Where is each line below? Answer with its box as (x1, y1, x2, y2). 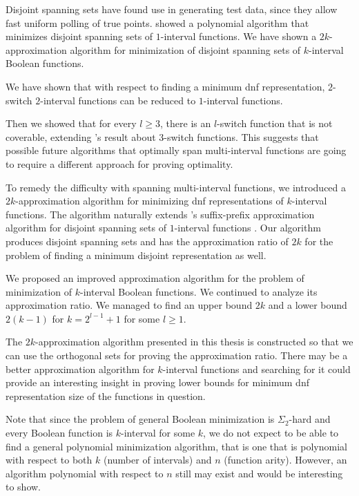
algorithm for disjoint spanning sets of (6, 220, 166, 235)
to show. (6, 479, 41, 494)
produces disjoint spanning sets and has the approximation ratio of (6, 233, 289, 248)
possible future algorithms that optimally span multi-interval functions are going (6, 143, 347, 158)
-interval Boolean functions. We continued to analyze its (80, 284, 318, 298)
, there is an (160, 116, 211, 131)
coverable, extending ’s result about (6, 129, 156, 144)
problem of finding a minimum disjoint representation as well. (6, 247, 266, 262)
